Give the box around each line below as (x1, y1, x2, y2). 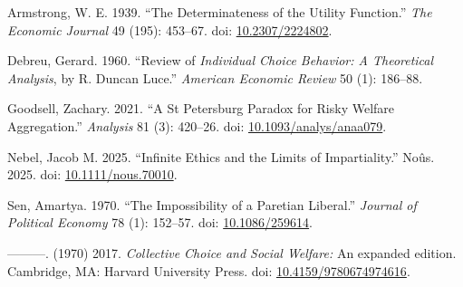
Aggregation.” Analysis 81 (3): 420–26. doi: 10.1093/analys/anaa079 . (7, 116, 387, 135)
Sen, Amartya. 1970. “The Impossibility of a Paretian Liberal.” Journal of (7, 195, 417, 214)
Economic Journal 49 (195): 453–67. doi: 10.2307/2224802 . (7, 20, 333, 39)
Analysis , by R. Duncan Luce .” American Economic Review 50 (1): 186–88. (7, 68, 423, 87)
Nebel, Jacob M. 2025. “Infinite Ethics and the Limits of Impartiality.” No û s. (7, 147, 435, 166)
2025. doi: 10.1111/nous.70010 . (7, 165, 178, 184)
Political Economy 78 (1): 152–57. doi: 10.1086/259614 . (7, 213, 313, 232)
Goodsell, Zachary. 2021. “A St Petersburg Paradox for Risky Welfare (7, 99, 395, 118)
